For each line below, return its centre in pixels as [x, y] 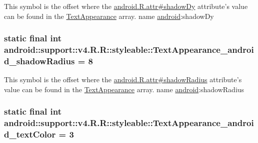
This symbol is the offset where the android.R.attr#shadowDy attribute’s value [126, 6]
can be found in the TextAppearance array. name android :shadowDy [109, 16]
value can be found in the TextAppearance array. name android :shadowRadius [124, 89]
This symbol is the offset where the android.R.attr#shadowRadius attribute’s [123, 79]
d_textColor [30, 134]
